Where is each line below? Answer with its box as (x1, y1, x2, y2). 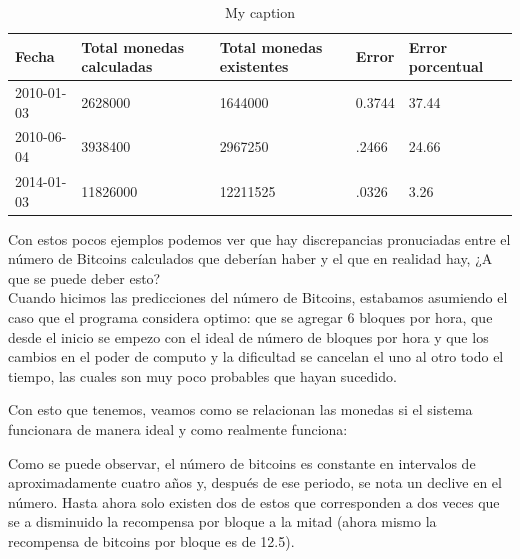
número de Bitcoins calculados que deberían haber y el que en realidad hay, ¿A (8, 248, 493, 269)
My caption (224, 2, 295, 22)
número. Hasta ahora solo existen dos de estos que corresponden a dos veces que (8, 491, 500, 512)
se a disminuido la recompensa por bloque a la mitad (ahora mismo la (8, 511, 437, 532)
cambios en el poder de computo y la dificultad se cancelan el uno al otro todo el (8, 346, 504, 367)
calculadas (81, 56, 153, 77)
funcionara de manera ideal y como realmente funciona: (8, 418, 348, 439)
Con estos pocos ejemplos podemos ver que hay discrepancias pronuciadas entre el (8, 228, 511, 249)
